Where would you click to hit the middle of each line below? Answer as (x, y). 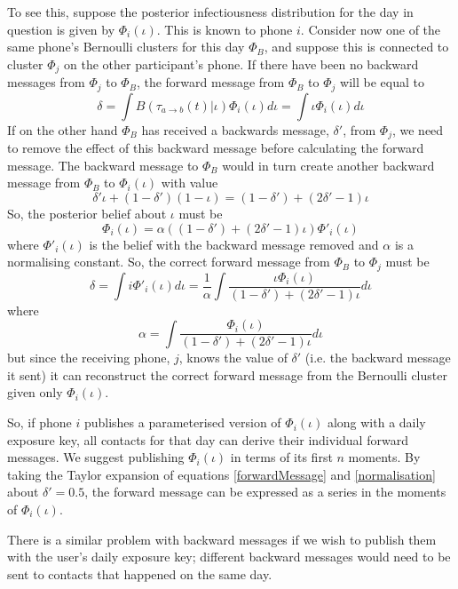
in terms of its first (281, 457)
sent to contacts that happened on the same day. (140, 573)
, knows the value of (233, 358)
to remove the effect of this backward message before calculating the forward (216, 148)
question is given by (61, 29)
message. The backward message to (103, 165)
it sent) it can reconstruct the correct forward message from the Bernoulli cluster (227, 374)
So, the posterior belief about (87, 213)
